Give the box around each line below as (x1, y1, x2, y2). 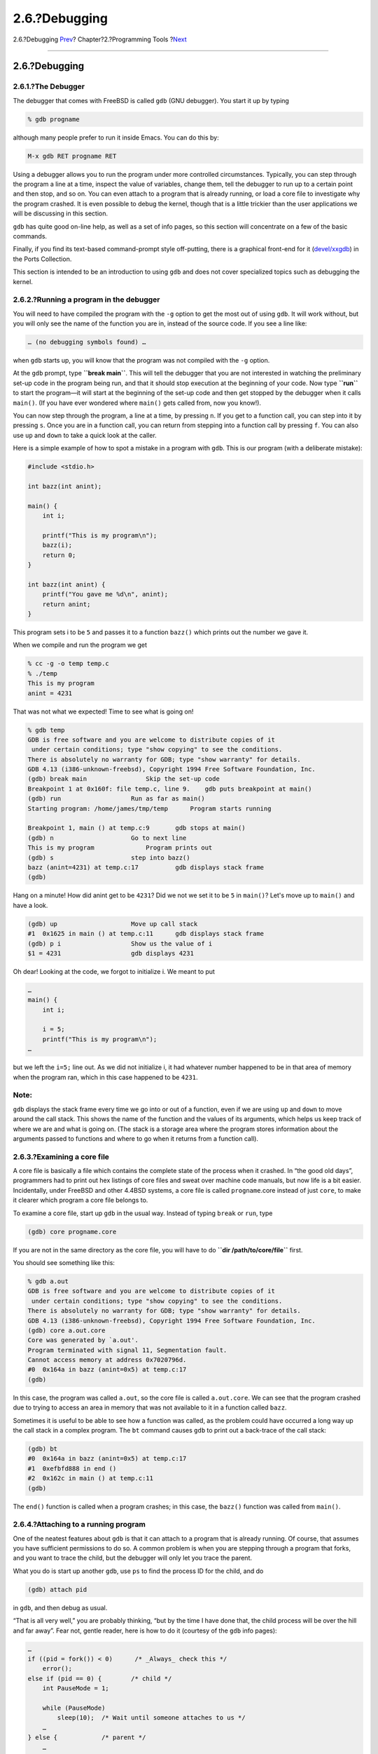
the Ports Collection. (13, 255, 72, 263)
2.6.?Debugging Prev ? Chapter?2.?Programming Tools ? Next (13, 35, 187, 43)
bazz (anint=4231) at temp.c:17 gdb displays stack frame (27, 863, 265, 871)
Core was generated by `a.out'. (27, 1337, 139, 1344)
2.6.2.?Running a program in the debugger (13, 295, 160, 304)
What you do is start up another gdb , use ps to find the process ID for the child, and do (13, 1567, 264, 1575)
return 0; (42, 551, 76, 559)
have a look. (13, 901, 48, 909)
